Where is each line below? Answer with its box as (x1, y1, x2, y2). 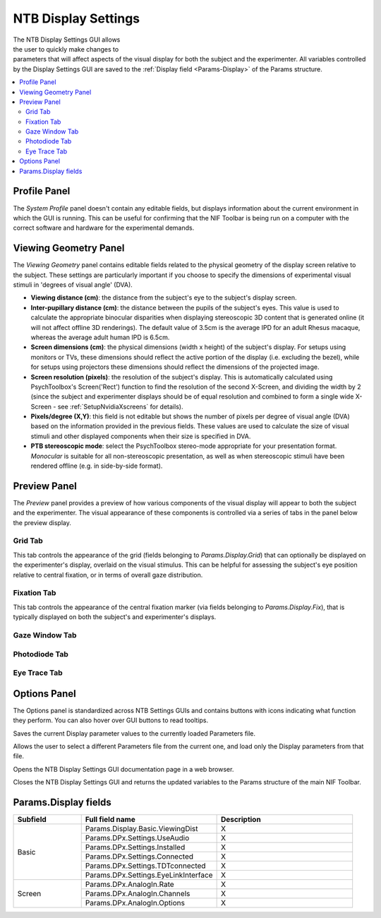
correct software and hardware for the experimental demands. (13, 223, 195, 233)
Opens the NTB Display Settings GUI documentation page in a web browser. (13, 765, 234, 773)
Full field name (85, 815, 135, 825)
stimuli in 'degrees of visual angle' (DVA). (13, 281, 133, 289)
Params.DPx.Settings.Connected (85, 852, 194, 861)
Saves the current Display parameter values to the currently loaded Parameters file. (13, 729, 256, 738)
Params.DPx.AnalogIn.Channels (85, 889, 190, 899)
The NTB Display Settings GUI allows (13, 35, 121, 44)
